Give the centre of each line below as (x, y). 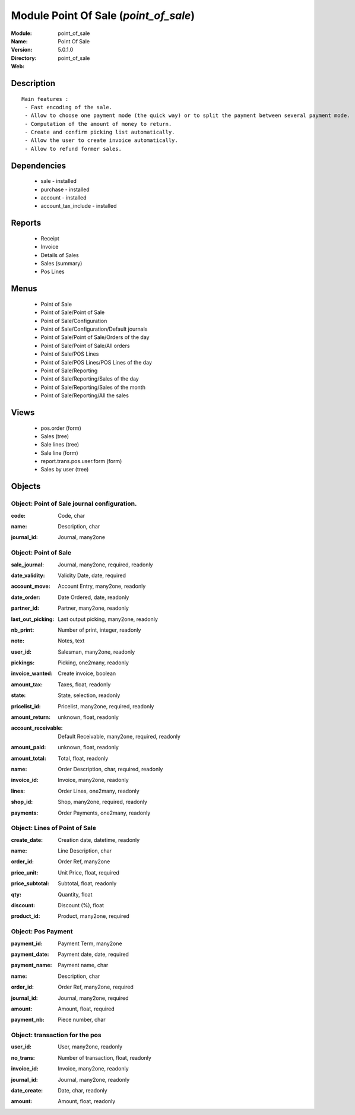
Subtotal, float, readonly (87, 883)
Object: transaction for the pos (56, 1035)
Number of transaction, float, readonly (104, 1057)
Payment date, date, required (93, 954)
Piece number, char (82, 1020)
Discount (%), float (81, 905)
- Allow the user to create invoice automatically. (101, 140)
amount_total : (29, 758)
